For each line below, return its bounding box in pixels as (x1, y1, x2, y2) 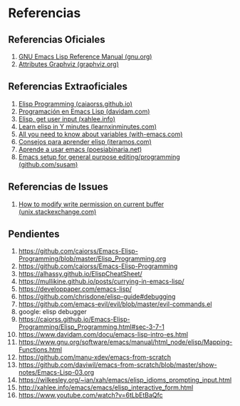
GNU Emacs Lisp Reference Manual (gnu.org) (18, 52, 152, 61)
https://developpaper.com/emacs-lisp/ (18, 285, 132, 293)
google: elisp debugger (18, 308, 88, 316)
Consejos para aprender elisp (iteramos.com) (18, 137, 152, 146)
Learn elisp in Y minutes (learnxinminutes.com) (18, 122, 157, 131)
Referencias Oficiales (8, 34, 105, 46)
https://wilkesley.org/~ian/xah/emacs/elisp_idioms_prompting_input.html (18, 376, 232, 385)
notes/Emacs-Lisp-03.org (18, 368, 95, 377)
